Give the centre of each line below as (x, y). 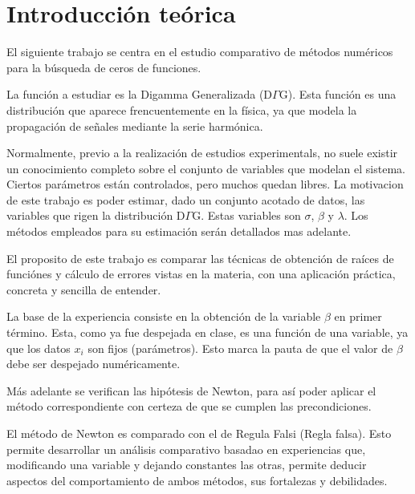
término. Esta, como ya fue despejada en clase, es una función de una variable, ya (207, 332)
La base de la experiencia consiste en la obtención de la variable (164, 316)
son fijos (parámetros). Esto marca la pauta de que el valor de (240, 348)
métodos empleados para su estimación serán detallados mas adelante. (179, 231)
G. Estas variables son (246, 215)
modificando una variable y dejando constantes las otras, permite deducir (187, 465)
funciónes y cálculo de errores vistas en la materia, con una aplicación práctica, (201, 274)
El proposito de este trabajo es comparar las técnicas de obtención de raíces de (200, 258)
